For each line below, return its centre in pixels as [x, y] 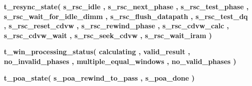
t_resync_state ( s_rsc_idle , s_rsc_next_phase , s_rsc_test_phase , [126, 6]
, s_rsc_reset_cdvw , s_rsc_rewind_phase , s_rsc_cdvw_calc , [116, 26]
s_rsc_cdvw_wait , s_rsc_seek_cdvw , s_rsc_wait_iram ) [108, 35]
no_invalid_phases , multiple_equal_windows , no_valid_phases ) [120, 61]
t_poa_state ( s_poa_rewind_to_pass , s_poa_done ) [99, 77]
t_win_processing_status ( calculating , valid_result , [97, 52]
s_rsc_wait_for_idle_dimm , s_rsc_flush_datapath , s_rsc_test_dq [126, 16]
